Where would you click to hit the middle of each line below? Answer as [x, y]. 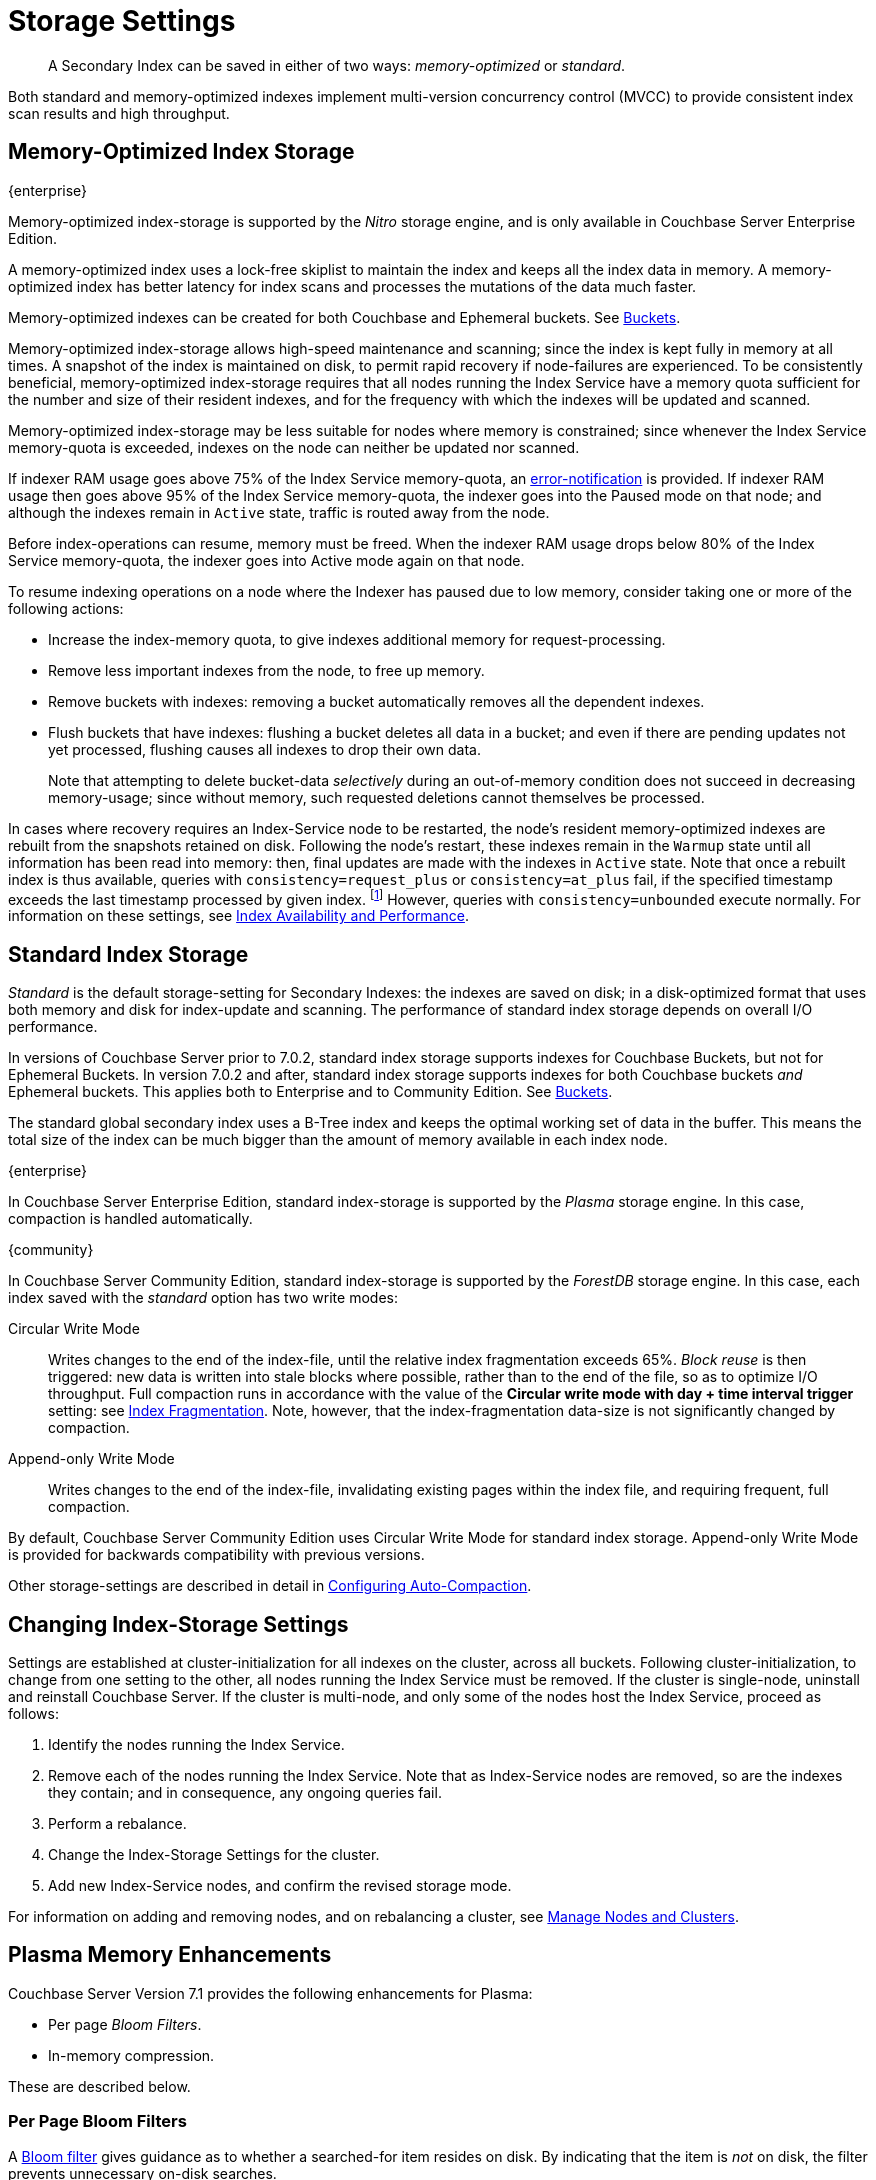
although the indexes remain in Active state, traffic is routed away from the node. [279, 512]
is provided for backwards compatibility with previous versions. [216, 1555]
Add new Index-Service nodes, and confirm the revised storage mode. [280, 1885]
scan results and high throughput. [119, 113]
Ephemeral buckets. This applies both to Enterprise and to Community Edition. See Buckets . [310, 1092]
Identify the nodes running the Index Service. [196, 1744]
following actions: [66, 608]
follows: [33, 1713]
